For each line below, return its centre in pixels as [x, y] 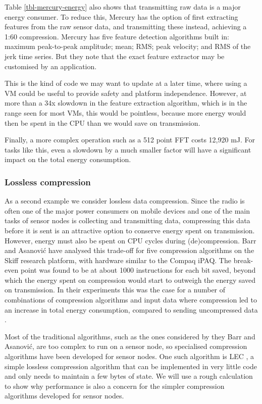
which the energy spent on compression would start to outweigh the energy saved [130, 280]
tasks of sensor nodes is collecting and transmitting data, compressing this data [127, 220]
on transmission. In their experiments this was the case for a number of [115, 290]
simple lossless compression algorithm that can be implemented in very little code [131, 366]
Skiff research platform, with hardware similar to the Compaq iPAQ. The [118, 260]
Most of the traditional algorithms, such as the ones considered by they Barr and [130, 336]
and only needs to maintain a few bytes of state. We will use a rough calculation [129, 376]
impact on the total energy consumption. [68, 159]
